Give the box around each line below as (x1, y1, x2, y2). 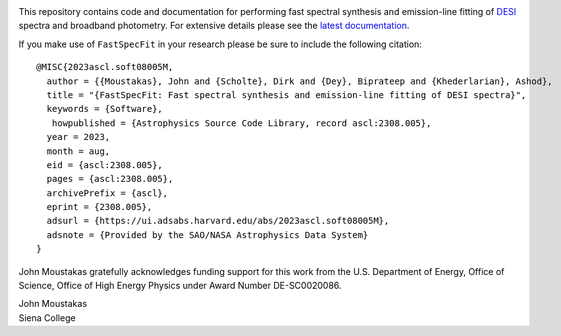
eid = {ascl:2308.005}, (46, 159, 164, 170)
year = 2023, (46, 131, 111, 143)
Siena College (18, 311, 76, 324)
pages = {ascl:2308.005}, (46, 173, 174, 185)
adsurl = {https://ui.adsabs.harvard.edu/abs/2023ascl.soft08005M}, (46, 215, 390, 227)
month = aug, (46, 145, 111, 157)
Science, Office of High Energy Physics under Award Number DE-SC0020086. (18, 280, 342, 292)
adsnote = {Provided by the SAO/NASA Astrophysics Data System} (46, 229, 369, 240)
